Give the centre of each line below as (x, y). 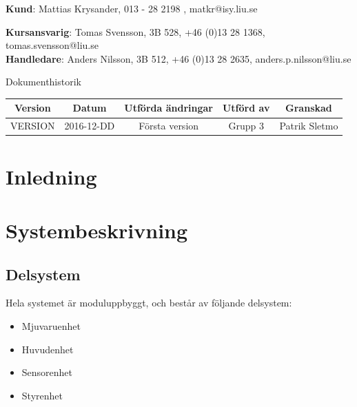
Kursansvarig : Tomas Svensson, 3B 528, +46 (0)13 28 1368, (135, 31)
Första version (169, 126)
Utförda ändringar (169, 108)
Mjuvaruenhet (51, 325)
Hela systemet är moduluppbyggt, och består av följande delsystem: (149, 303)
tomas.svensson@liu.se (52, 45)
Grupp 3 (246, 126)
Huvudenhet (48, 349)
